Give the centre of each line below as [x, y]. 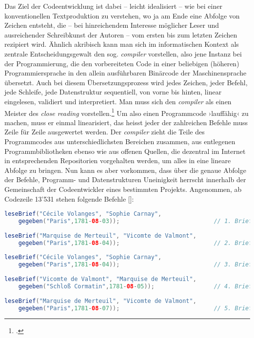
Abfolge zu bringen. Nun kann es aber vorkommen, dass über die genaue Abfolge [125, 170]
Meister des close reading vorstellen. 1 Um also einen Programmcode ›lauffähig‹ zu [127, 112]
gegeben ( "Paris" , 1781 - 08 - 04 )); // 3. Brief [135, 265]
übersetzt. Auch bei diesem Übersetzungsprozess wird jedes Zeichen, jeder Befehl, [126, 82]
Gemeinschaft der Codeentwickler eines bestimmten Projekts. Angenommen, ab [123, 189]
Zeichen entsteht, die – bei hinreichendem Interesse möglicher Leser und [112, 25]
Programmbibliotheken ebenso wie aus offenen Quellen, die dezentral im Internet [125, 151]
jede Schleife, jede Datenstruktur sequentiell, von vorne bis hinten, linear [113, 92]
